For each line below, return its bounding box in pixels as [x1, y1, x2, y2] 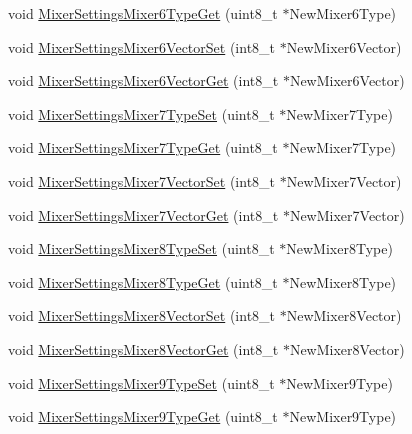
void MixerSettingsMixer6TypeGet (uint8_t [8, 3, 278, 23]
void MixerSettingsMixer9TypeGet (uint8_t [8, 406, 278, 427]
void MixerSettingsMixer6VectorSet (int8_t [8, 36, 276, 57]
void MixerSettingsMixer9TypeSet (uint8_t [8, 372, 275, 393]
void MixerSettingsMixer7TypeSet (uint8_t [8, 103, 275, 124]
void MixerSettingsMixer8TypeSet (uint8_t [8, 238, 275, 259]
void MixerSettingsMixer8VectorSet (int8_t [8, 305, 276, 326]
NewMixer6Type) [289, 3, 397, 23]
